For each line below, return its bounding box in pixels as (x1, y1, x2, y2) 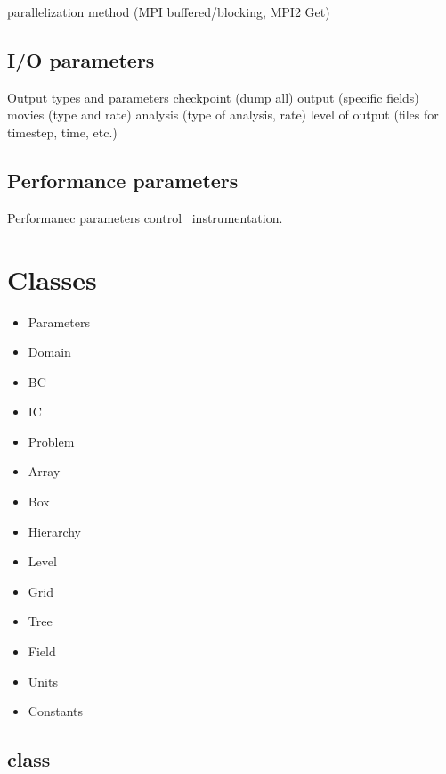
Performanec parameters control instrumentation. (7, 208, 283, 226)
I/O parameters (7, 45, 155, 73)
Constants (28, 702, 84, 720)
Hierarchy (28, 522, 81, 540)
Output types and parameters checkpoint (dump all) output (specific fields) (7, 87, 419, 106)
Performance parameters (7, 166, 239, 193)
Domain (28, 342, 71, 361)
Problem (28, 432, 75, 450)
